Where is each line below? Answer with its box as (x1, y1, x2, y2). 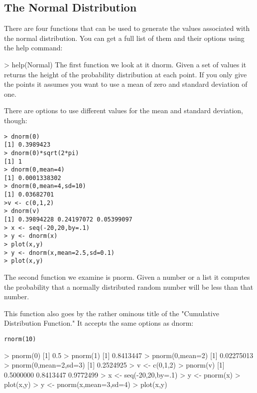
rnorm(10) (4, 336, 36, 343)
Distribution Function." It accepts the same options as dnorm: (4, 318, 194, 328)
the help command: (4, 42, 63, 53)
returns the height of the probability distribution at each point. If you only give (4, 69, 247, 79)
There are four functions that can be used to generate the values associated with (4, 23, 250, 33)
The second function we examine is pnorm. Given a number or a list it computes (4, 272, 250, 282)
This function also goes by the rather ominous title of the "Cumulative (4, 308, 219, 318)
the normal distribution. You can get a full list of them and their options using (4, 32, 245, 43)
